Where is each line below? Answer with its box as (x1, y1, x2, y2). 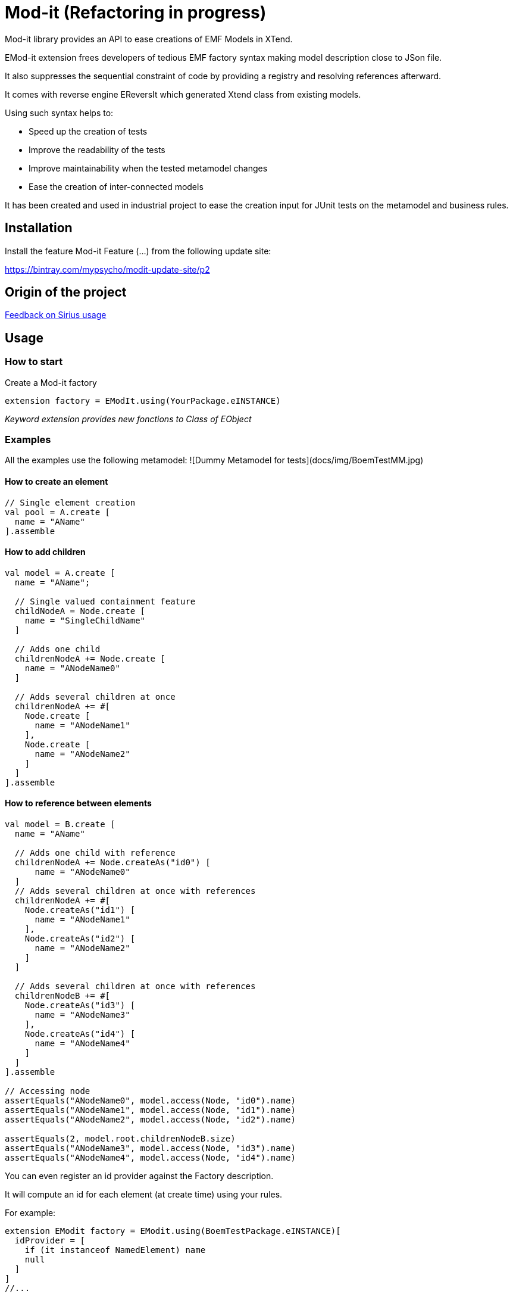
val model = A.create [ (5, 568, 115, 578)
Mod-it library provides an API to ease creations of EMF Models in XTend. (5, 33, 293, 44)
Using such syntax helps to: (5, 107, 114, 118)
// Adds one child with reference (14, 848, 176, 858)
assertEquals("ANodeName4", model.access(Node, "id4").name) (5, 1153, 296, 1163)
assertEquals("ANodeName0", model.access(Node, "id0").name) (5, 1096, 296, 1106)
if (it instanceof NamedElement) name (24, 1245, 206, 1255)
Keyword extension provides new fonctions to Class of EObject (5, 413, 252, 424)
